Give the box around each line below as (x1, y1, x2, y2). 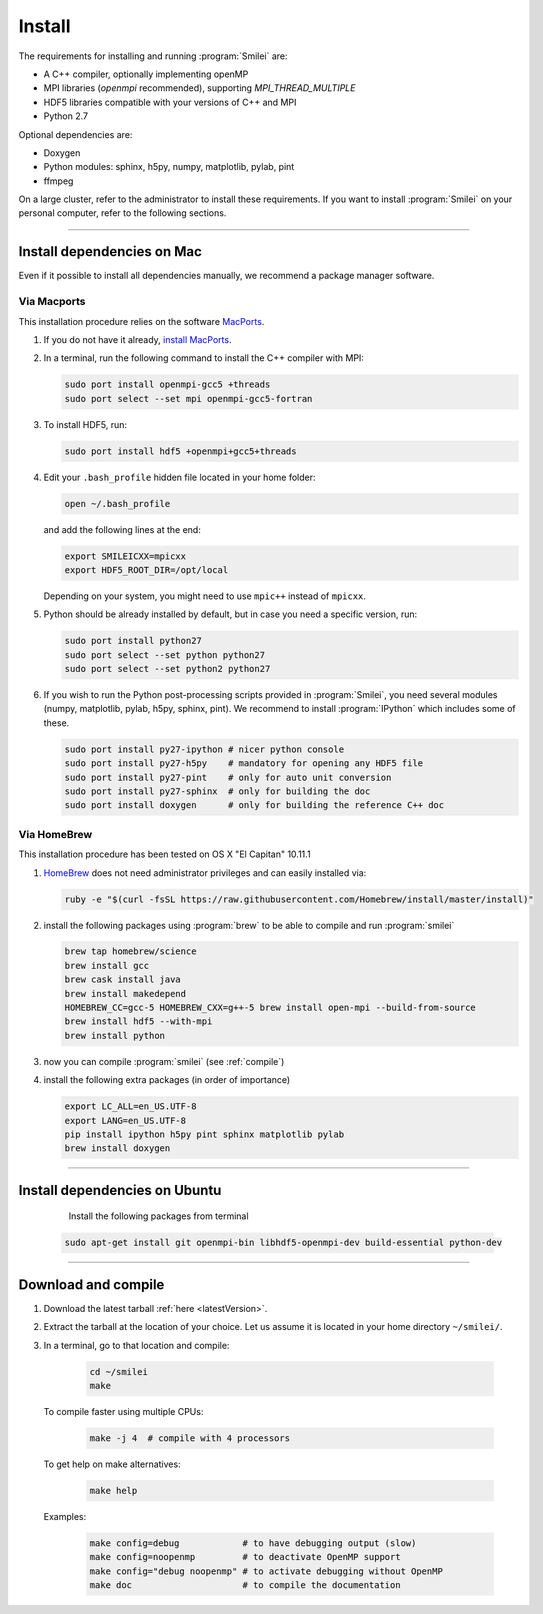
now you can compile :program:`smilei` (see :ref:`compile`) (43, 1055, 285, 1067)
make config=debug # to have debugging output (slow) (89, 1537, 417, 1549)
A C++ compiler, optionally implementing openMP (43, 68, 249, 80)
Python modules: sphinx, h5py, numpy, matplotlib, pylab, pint (43, 161, 295, 173)
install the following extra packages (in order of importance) (43, 1074, 291, 1086)
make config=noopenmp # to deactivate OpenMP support (89, 1551, 401, 1563)
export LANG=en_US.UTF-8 (64, 1115, 187, 1126)
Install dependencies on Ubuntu (18, 1181, 222, 1199)
